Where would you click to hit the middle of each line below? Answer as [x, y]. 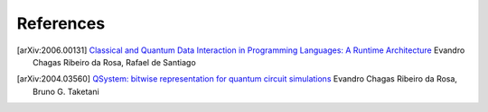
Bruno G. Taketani [66, 91]
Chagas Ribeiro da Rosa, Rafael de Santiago [114, 62]
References [61, 23]
